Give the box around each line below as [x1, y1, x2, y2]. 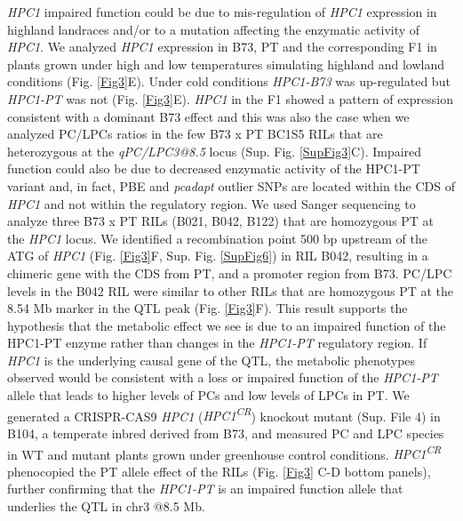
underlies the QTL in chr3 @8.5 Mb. [7, 496, 205, 515]
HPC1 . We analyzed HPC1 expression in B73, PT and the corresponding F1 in [7, 37, 437, 56]
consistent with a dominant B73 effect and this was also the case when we [7, 107, 410, 125]
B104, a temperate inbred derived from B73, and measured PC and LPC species [7, 423, 444, 442]
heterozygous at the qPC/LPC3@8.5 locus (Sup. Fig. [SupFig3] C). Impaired [7, 141, 422, 160]
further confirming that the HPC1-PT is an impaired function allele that [7, 479, 403, 498]
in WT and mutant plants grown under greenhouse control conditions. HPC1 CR [7, 442, 442, 463]
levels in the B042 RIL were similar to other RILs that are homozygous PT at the [7, 281, 454, 300]
